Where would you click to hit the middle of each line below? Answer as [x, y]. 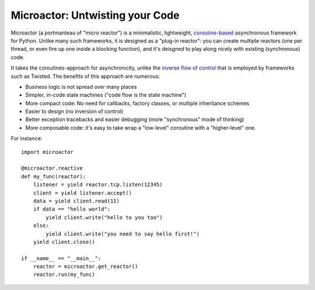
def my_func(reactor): [54, 176]
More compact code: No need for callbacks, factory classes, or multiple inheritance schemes [137, 103]
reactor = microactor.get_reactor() [85, 267]
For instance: [27, 139]
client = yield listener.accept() [83, 193]
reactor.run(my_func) [64, 275]
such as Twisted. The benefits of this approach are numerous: [85, 76]
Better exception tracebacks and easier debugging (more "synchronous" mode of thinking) [135, 119]
